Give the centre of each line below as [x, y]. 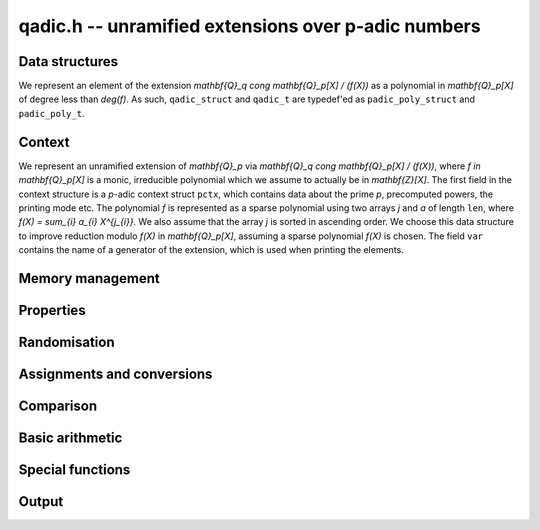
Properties [52, 310]
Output [41, 501]
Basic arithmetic [70, 437]
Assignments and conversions [115, 373]
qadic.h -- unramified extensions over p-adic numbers [249, 26]
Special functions [74, 469]
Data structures [68, 61]
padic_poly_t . [51, 113]
